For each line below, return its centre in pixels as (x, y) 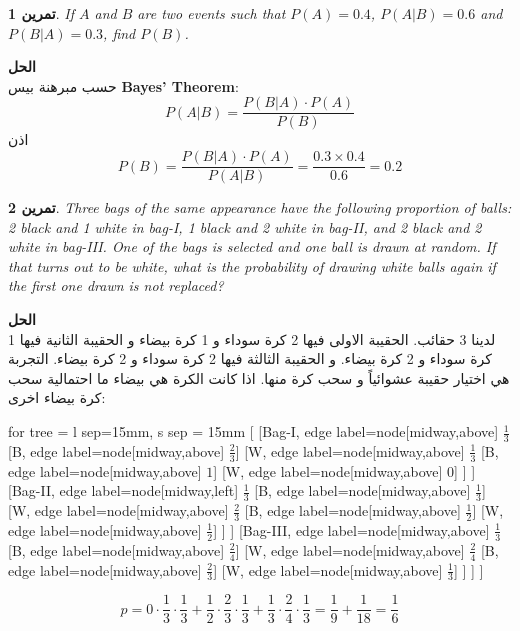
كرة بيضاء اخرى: (57, 397)
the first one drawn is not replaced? (116, 285)
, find (119, 32)
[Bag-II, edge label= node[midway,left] (123, 490)
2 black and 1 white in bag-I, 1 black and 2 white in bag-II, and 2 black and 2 (245, 226)
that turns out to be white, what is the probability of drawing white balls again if (252, 265)
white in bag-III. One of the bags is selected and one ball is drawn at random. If (252, 246)
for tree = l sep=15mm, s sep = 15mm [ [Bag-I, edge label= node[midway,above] (253, 431)
